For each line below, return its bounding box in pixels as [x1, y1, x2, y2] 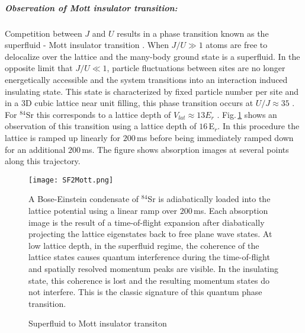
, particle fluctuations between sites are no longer [107, 62, 285, 74]
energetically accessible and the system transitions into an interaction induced [5, 73, 288, 85]
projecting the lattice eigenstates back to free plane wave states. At [28, 228, 272, 240]
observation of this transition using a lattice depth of [5, 120, 197, 132]
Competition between [5, 27, 82, 39]
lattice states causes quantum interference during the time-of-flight [28, 251, 270, 263]
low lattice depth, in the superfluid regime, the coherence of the [28, 239, 259, 251]
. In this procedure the [217, 120, 300, 132]
